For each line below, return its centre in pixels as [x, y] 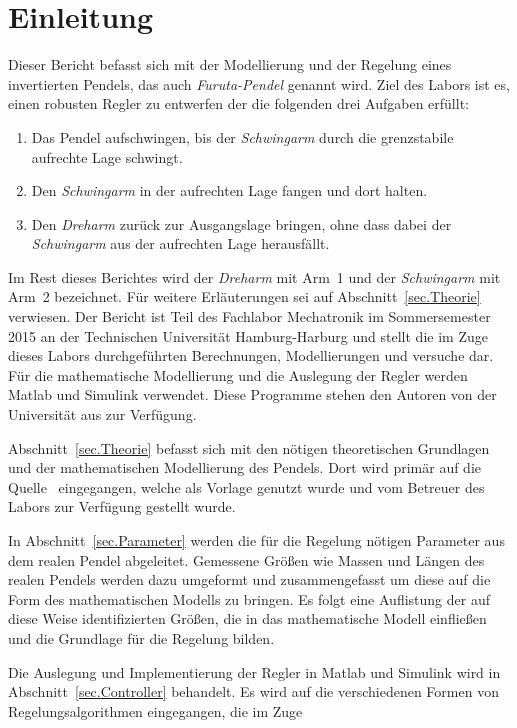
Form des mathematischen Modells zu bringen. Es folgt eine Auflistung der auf [249, 598]
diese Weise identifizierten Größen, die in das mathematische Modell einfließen [247, 618]
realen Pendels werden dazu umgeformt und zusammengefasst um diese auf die [249, 579]
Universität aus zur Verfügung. [102, 414]
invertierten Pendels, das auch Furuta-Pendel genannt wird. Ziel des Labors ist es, [259, 83]
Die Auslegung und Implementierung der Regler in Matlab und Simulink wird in [254, 671]
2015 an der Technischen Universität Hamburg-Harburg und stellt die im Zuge [248, 335]
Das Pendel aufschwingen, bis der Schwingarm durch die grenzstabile [242, 136]
